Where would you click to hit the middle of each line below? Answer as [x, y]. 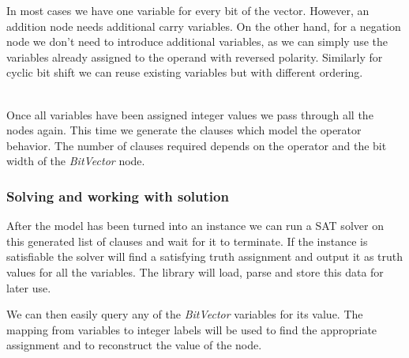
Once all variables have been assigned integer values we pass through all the [190, 114]
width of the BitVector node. [76, 161]
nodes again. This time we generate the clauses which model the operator [184, 130]
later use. [29, 287]
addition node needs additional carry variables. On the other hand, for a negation [204, 26]
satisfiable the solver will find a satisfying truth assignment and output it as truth [205, 256]
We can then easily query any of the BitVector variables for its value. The [185, 314]
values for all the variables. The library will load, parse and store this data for [195, 271]
